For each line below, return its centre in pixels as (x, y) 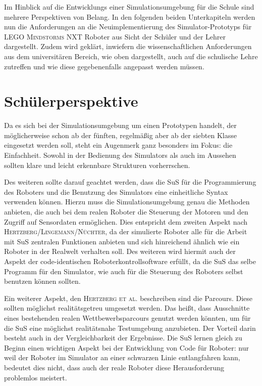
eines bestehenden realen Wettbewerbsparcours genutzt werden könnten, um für (127, 317)
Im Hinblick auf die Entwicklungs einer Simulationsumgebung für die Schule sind (129, 7)
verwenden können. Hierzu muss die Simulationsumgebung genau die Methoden (127, 202)
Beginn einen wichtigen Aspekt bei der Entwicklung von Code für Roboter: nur (127, 347)
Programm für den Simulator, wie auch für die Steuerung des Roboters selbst (124, 271)
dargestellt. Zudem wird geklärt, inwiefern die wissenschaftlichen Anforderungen (128, 46)
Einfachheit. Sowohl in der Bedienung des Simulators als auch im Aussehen (120, 155)
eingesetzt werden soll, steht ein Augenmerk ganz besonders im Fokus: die (118, 145)
